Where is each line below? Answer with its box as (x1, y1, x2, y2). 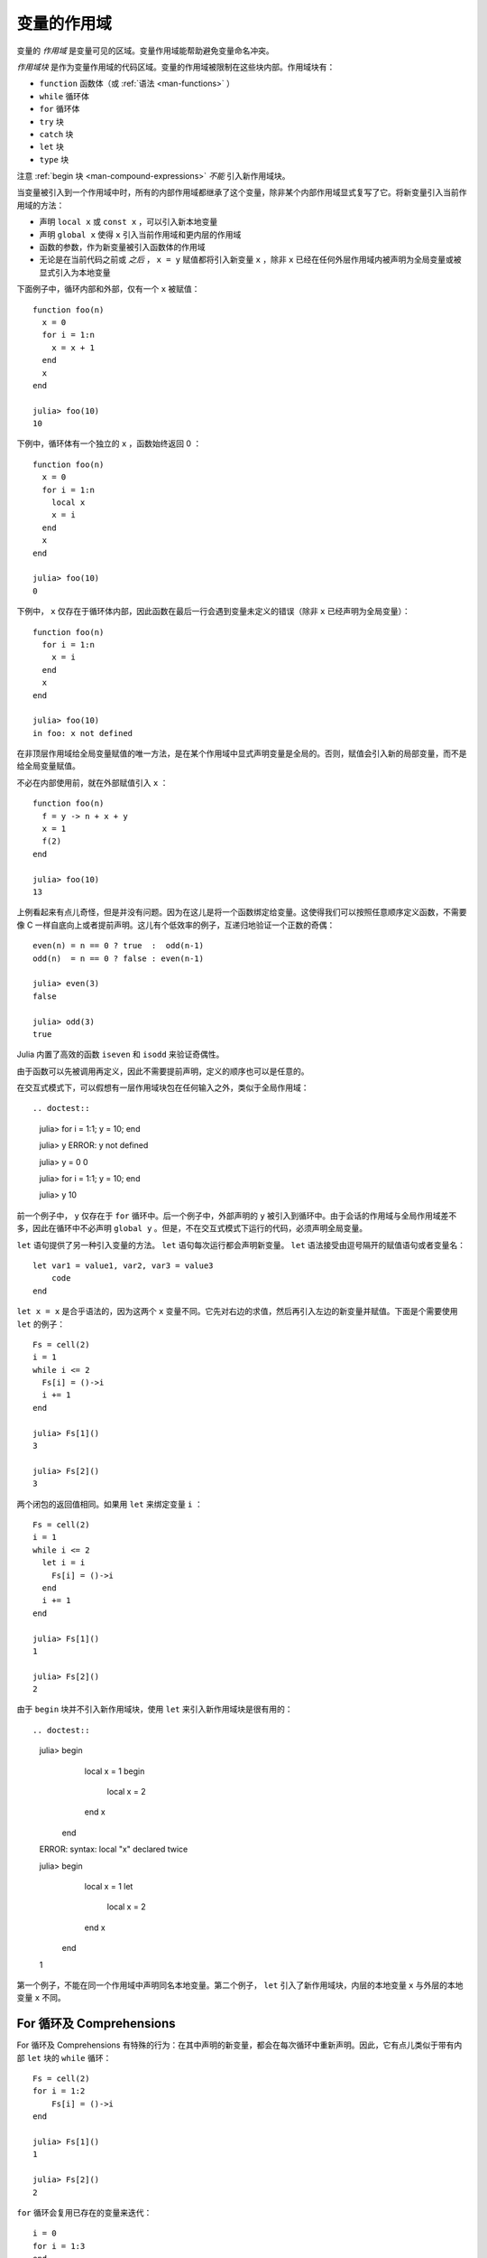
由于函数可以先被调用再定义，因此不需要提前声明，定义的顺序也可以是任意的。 (16, 1066, 309, 1077)
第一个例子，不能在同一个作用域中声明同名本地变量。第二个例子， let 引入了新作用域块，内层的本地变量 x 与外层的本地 (16, 1979, 464, 1991)
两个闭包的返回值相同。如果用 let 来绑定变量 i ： (16, 1498, 203, 1509)
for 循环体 (39, 104, 80, 115)
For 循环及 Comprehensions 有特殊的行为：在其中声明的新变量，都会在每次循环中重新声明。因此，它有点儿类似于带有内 (16, 2039, 463, 2050)
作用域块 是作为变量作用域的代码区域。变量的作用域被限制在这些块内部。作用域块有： (16, 61, 335, 72)
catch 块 (39, 128, 74, 139)
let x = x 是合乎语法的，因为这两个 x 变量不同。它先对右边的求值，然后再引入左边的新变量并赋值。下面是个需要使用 (16, 1306, 459, 1317)
